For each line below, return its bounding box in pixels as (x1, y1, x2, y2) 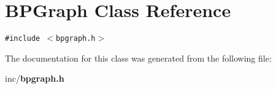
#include (5, 34, 40, 43)
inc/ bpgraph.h (5, 72, 64, 85)
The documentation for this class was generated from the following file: (5, 51, 272, 64)
